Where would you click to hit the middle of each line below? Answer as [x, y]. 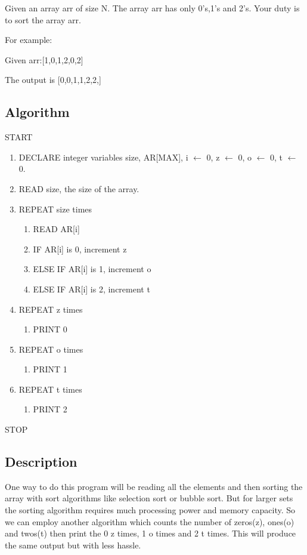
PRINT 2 [50, 409]
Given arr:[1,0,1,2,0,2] [44, 59]
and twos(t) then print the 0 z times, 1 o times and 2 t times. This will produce [151, 533]
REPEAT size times [55, 209]
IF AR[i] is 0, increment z [80, 249]
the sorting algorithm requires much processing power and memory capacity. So [150, 510]
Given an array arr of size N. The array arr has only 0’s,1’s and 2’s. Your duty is [152, 8]
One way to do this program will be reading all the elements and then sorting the [154, 486]
